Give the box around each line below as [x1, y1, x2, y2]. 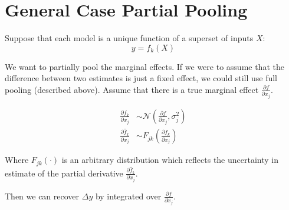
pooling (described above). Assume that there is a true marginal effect [5, 83, 259, 95]
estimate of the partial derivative [5, 166, 123, 179]
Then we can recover [5, 189, 80, 202]
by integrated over [95, 189, 162, 202]
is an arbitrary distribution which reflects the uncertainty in [61, 154, 278, 166]
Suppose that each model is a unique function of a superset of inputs [5, 32, 254, 44]
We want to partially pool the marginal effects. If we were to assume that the [5, 60, 284, 72]
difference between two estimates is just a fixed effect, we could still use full [5, 72, 278, 84]
